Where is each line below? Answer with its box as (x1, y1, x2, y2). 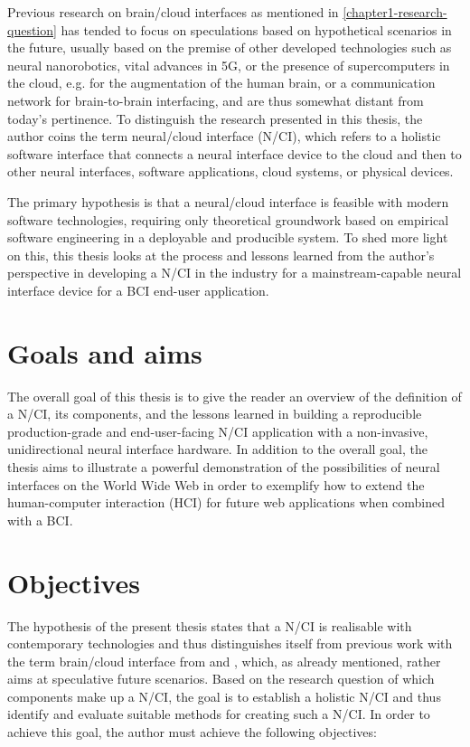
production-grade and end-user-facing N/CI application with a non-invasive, (7, 421, 428, 440)
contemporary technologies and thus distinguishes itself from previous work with (7, 634, 453, 653)
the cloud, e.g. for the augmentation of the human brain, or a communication (7, 73, 436, 92)
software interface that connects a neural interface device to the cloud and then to (7, 144, 462, 163)
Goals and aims (7, 334, 202, 371)
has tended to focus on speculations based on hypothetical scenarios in (61, 20, 452, 39)
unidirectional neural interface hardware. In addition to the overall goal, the (7, 440, 428, 459)
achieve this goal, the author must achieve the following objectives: (7, 723, 377, 742)
